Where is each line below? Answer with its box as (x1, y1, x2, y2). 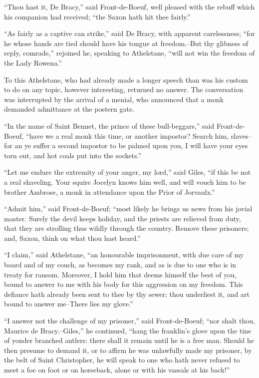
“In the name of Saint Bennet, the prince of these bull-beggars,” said (4, 120, 215, 131)
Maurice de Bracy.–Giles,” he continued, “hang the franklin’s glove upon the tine (4, 325, 252, 335)
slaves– (231, 130, 252, 141)
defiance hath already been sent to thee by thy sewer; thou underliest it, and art (4, 288, 250, 299)
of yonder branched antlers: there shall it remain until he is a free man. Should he (4, 335, 254, 345)
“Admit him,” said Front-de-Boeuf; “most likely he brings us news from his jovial (4, 203, 253, 214)
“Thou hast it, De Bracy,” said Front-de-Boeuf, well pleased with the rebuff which (4, 2, 255, 12)
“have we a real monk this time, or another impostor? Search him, (26, 130, 229, 141)
